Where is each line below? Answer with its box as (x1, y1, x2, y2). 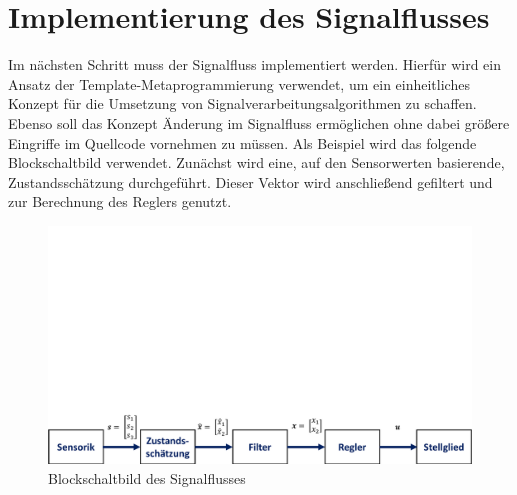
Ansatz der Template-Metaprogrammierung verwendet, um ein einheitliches (8, 73, 470, 94)
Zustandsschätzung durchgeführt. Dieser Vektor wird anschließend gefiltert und (8, 171, 493, 192)
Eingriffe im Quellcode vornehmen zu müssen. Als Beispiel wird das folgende (8, 132, 477, 153)
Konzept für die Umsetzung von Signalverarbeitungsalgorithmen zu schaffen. (8, 93, 477, 114)
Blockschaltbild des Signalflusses (48, 467, 246, 488)
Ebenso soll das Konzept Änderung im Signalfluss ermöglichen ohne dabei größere (8, 112, 510, 133)
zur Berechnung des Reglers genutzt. (8, 191, 232, 212)
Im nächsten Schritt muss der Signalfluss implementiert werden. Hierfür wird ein (8, 54, 501, 75)
